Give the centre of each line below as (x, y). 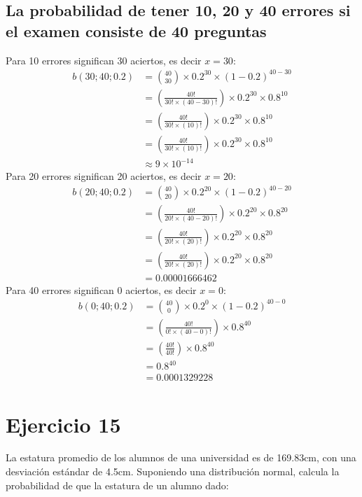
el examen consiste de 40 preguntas (136, 30)
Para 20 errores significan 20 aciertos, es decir (104, 176)
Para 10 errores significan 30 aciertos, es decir (104, 60)
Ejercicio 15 (63, 424)
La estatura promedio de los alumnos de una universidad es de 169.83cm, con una (181, 457)
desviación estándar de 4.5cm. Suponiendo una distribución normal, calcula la (173, 471)
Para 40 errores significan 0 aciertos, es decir (101, 289)
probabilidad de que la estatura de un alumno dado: (117, 485)
